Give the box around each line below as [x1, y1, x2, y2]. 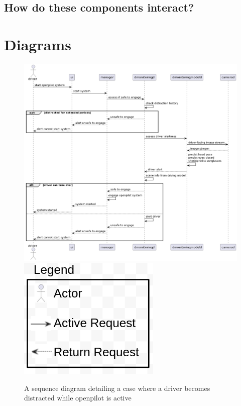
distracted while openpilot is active [24, 392, 132, 403]
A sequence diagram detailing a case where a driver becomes [24, 382, 210, 393]
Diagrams [4, 34, 71, 54]
